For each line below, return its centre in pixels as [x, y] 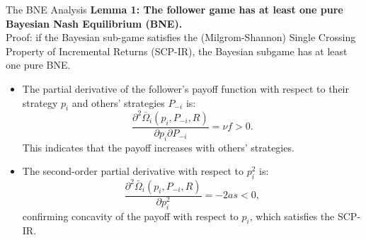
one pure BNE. [38, 65]
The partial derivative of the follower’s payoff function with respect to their [185, 88]
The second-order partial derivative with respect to [133, 171]
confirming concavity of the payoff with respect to [130, 216]
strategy [40, 102]
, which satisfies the [292, 216]
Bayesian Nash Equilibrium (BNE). [94, 23]
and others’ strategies [118, 102]
